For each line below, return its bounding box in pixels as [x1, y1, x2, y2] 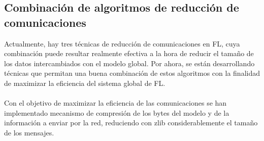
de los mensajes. [4, 127, 54, 137]
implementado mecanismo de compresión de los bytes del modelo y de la [4, 107, 229, 118]
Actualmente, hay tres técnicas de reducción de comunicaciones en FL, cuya [4, 38, 240, 49]
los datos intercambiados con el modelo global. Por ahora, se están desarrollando [4, 58, 255, 68]
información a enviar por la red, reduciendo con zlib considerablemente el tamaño [4, 117, 258, 128]
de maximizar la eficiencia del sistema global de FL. [4, 77, 166, 88]
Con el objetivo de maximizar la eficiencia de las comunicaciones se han [4, 98, 227, 108]
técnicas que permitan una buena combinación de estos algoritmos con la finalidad [4, 68, 260, 78]
